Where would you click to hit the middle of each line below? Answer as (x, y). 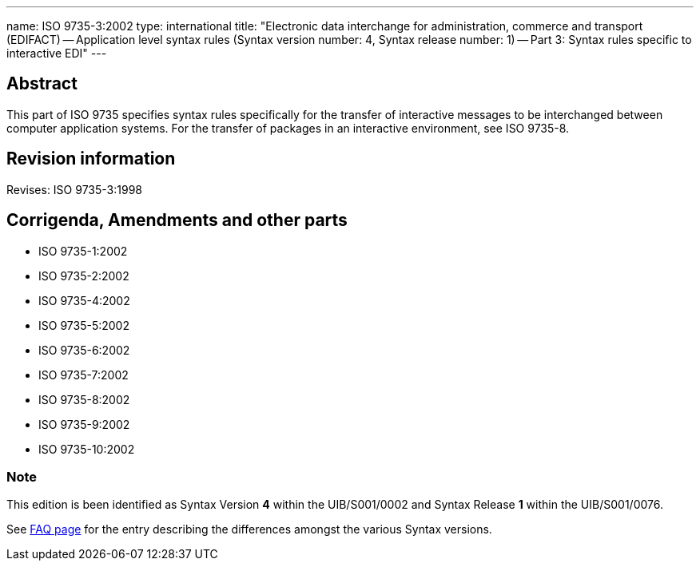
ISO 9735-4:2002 (84, 300)
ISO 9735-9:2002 (84, 424)
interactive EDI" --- (57, 53)
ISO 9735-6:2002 (84, 350)
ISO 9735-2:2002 (84, 276)
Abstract (42, 84)
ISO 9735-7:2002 (84, 375)
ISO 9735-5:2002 (84, 325)
